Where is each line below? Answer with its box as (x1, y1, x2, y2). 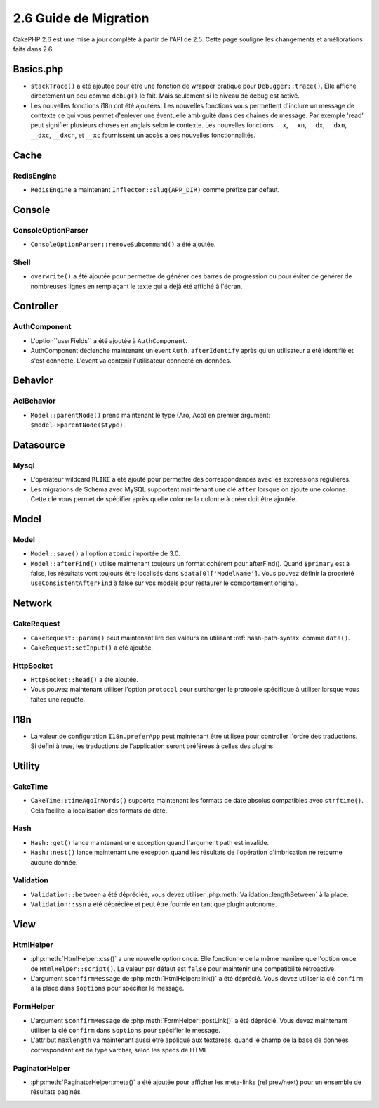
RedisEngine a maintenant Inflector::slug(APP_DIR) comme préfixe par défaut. (30, 185, 280, 193)
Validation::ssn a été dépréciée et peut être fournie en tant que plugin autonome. (30, 900, 277, 908)
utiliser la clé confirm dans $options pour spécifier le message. (30, 1026, 221, 1035)
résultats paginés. (30, 1088, 83, 1096)
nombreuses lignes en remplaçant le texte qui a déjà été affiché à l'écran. (30, 282, 243, 290)
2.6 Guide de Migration (13, 11, 150, 26)
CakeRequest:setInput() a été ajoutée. (30, 643, 154, 652)
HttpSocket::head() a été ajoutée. (30, 676, 138, 684)
